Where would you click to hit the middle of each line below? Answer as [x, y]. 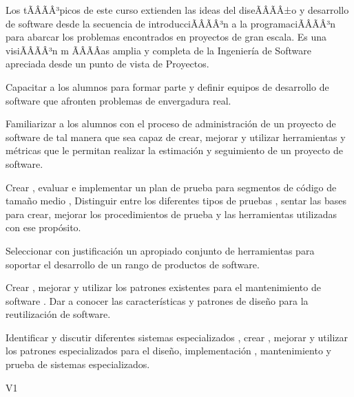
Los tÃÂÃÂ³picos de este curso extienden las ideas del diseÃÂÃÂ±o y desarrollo [177, 10]
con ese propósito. [43, 227]
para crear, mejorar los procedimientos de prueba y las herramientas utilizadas [171, 214]
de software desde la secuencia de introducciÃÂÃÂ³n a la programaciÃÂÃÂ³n [171, 23]
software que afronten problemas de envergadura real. [118, 100]
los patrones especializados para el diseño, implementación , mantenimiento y [168, 351]
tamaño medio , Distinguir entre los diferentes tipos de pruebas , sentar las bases [176, 201]
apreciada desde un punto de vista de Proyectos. [107, 64]
